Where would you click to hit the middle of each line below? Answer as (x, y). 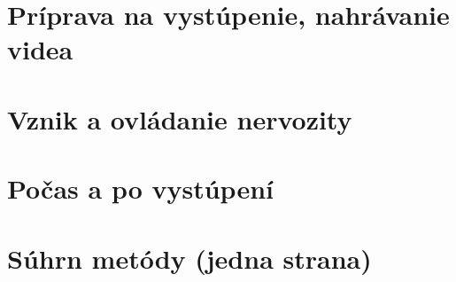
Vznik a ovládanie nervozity (180, 118)
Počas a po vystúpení (140, 188)
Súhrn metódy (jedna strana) (189, 258)
